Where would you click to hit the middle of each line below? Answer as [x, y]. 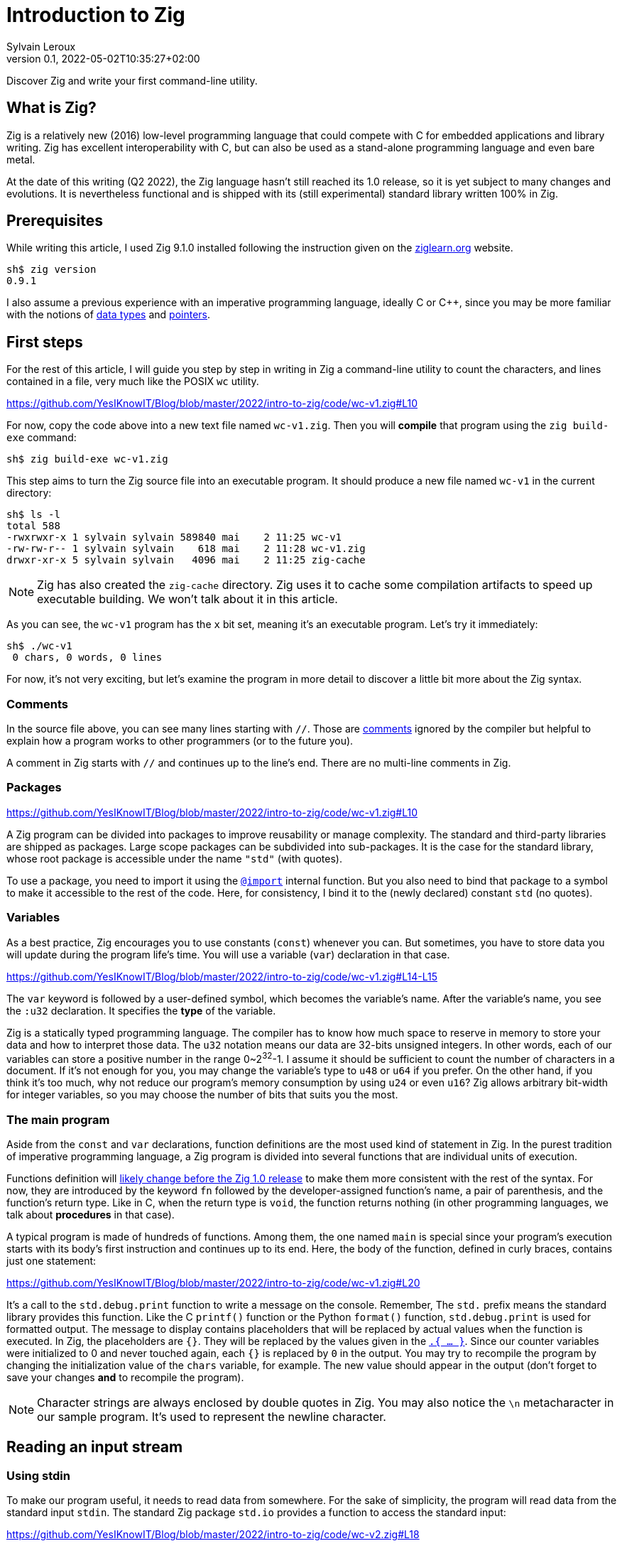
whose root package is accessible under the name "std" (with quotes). [174, 858]
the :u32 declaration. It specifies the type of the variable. [141, 1010]
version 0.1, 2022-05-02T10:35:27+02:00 [103, 58]
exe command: [42, 438]
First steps [45, 342]
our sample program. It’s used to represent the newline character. [212, 1416]
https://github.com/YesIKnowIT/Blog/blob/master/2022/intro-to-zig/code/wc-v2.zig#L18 [213, 1535]
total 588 [33, 526]
